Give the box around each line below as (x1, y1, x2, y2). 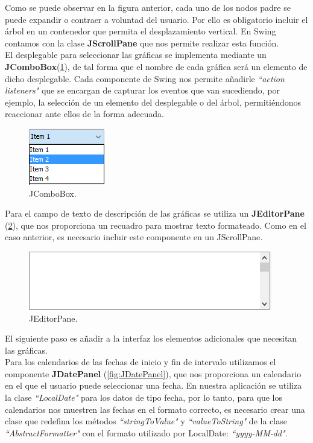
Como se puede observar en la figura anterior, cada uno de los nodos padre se (5, 1, 291, 13)
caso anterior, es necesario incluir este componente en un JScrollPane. (5, 231, 263, 243)
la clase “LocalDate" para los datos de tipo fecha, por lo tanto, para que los (5, 391, 283, 404)
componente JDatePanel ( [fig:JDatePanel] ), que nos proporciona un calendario (5, 367, 302, 380)
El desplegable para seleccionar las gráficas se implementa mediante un (5, 48, 267, 61)
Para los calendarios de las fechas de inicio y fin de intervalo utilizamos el (5, 355, 276, 368)
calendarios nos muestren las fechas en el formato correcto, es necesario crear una (5, 403, 305, 415)
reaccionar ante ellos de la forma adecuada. (5, 107, 164, 120)
